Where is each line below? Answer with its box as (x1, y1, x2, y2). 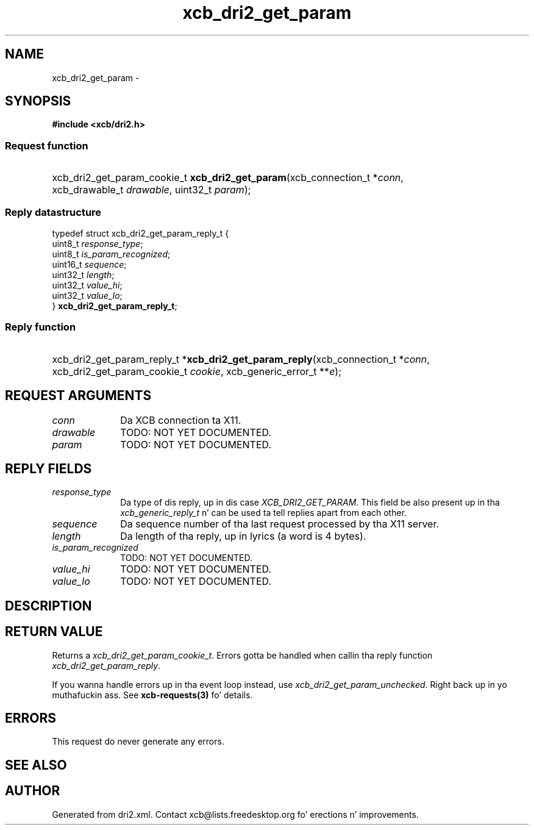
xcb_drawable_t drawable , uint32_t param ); (52, 184, 251, 196)
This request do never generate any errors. (52, 736, 224, 747)
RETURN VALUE (5, 624, 103, 640)
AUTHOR (5, 783, 60, 799)
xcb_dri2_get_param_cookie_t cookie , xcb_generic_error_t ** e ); (52, 365, 342, 377)
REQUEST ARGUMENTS (5, 388, 152, 404)
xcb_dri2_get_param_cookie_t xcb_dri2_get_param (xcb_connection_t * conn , (52, 171, 404, 184)
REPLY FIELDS (5, 460, 92, 476)
